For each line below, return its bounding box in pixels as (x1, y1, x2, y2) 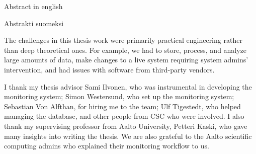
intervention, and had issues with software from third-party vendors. (4, 64, 215, 74)
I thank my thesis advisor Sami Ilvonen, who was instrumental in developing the (4, 81, 252, 92)
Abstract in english (4, 1, 63, 11)
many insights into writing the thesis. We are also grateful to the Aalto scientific (4, 130, 252, 141)
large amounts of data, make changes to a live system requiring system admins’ (4, 54, 248, 65)
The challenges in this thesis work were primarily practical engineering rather (4, 35, 242, 45)
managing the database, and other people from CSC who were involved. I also (4, 111, 244, 121)
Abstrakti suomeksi (4, 18, 64, 28)
